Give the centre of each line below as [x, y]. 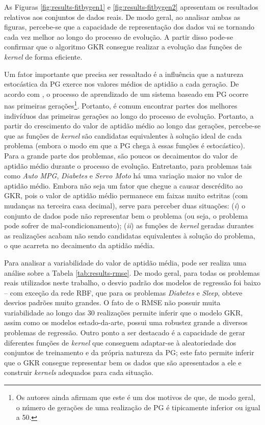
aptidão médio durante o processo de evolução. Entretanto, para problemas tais [128, 165]
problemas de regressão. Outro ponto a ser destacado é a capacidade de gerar [125, 333]
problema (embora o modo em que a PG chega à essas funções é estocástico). [125, 145]
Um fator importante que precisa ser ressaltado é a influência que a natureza [124, 74]
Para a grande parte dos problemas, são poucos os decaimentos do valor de [121, 155]
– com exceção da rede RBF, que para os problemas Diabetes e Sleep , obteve [123, 292]
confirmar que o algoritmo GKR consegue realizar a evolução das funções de [123, 47]
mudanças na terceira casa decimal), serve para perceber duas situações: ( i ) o [125, 205]
